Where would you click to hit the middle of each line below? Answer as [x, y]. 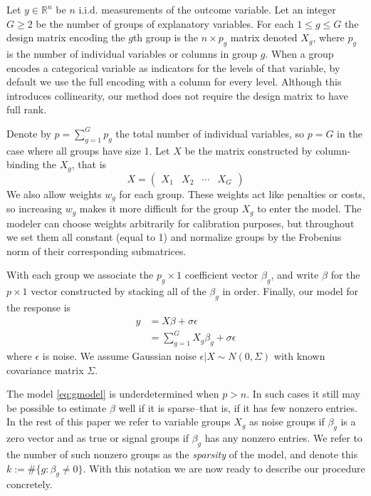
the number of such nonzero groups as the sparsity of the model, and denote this [182, 454]
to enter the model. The [309, 208]
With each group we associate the [80, 275]
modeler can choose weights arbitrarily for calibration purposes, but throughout [181, 223]
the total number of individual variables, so [210, 133]
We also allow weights [54, 193]
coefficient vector [221, 275]
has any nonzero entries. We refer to [283, 438]
